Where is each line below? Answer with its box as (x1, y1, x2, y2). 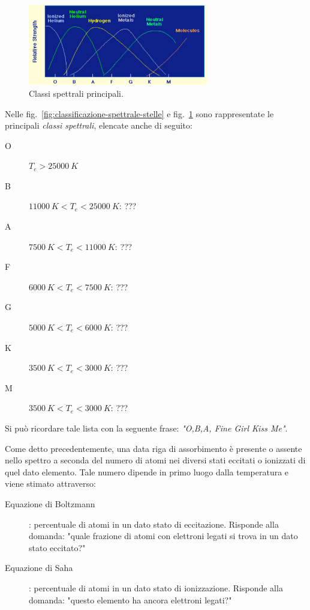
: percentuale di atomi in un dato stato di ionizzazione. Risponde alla (29, 581, 283, 594)
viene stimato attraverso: (5, 477, 96, 490)
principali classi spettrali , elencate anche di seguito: (5, 119, 192, 132)
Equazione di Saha (5, 561, 73, 574)
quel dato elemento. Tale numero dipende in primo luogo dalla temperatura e (5, 465, 289, 478)
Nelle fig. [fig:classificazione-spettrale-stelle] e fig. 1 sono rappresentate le (5, 107, 274, 120)
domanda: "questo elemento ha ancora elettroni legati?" (29, 593, 232, 606)
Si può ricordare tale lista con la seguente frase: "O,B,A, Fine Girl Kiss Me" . (5, 422, 288, 434)
